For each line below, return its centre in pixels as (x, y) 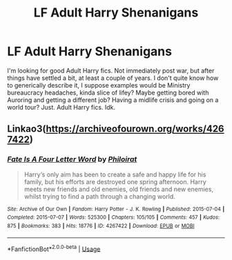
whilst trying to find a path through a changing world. (100, 196)
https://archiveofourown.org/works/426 (135, 129)
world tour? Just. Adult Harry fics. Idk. (61, 107)
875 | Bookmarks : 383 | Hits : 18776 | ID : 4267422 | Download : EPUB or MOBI (101, 226)
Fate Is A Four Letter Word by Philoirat (72, 159)
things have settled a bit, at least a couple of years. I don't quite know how (113, 78)
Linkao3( (27, 129)
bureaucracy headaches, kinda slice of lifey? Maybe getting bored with (108, 92)
